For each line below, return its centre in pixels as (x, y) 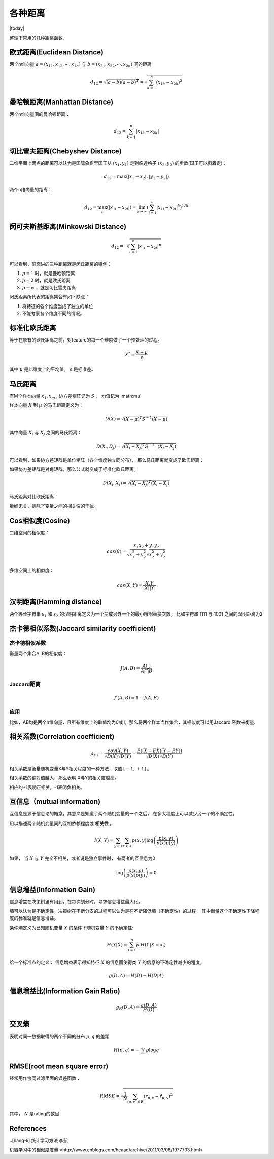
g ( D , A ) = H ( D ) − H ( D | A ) (136, 975)
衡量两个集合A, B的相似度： (38, 653)
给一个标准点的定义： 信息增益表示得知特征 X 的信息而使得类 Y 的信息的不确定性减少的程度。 (107, 962)
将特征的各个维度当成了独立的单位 (58, 306)
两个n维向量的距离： (31, 190)
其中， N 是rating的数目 (34, 1114)
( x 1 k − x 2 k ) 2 (169, 82)
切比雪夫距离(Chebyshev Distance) (65, 151)
